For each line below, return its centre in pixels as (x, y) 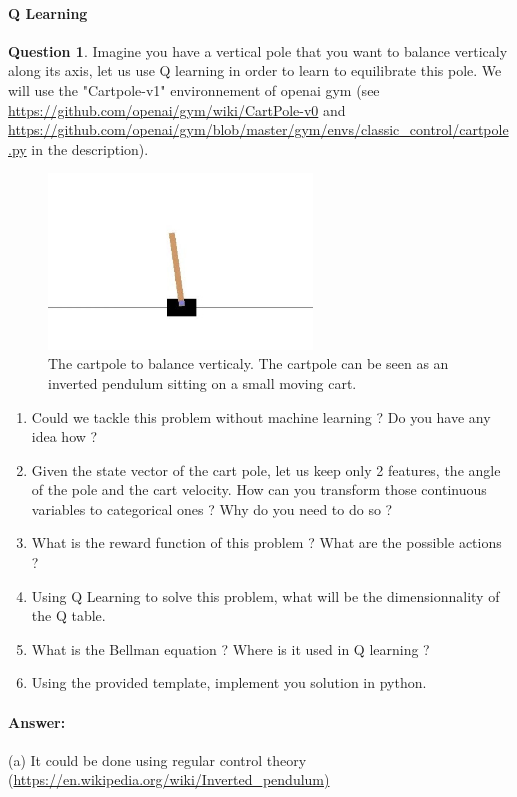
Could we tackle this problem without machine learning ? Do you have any (261, 416)
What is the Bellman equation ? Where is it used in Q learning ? (230, 648)
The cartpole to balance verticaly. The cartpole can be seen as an (248, 363)
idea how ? (64, 436)
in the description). (90, 148)
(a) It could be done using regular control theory (157, 759)
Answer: (37, 721)
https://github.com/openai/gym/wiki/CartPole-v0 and (177, 109)
